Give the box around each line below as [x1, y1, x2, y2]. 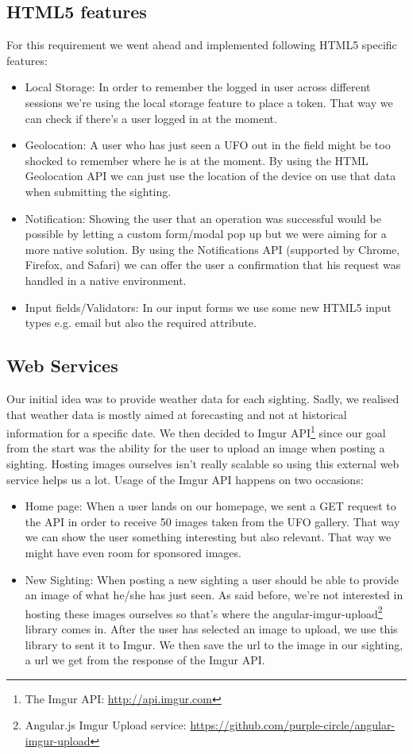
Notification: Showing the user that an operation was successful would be [25, 210, 381, 226]
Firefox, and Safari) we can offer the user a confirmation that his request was [25, 256, 401, 273]
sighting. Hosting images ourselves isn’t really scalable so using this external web [6, 455, 399, 471]
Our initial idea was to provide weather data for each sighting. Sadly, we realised [6, 390, 399, 406]
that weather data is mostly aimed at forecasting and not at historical [6, 406, 347, 422]
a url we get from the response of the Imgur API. [25, 652, 265, 668]
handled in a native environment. [25, 271, 187, 288]
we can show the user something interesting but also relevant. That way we [25, 529, 392, 545]
